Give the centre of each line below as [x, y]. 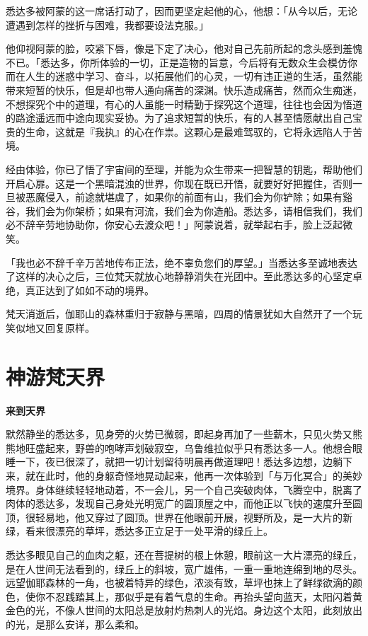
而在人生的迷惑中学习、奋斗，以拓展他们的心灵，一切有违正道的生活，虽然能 [184, 76]
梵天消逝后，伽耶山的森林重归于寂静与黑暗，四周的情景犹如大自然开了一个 [179, 314]
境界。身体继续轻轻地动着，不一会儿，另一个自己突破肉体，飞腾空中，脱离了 [184, 489]
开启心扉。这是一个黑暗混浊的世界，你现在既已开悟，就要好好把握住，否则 [179, 183]
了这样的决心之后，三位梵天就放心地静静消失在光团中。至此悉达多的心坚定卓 [184, 276]
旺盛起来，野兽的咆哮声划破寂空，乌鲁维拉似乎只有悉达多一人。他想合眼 [194, 447]
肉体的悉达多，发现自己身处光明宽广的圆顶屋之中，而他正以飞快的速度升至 [179, 503]
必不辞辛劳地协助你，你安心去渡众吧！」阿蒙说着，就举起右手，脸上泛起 [174, 225]
